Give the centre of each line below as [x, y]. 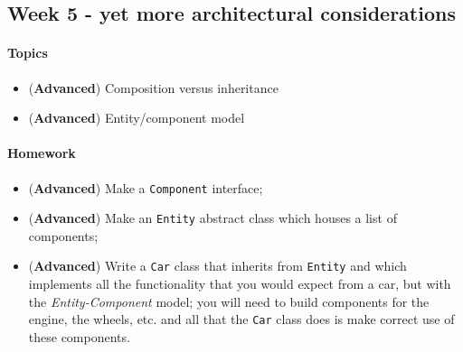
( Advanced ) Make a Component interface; [146, 187]
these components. [79, 336]
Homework [42, 153]
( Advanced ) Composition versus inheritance [153, 87]
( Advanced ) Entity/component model [137, 118]
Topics [28, 53]
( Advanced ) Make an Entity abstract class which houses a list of [213, 218]
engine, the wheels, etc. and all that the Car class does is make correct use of [241, 319]
